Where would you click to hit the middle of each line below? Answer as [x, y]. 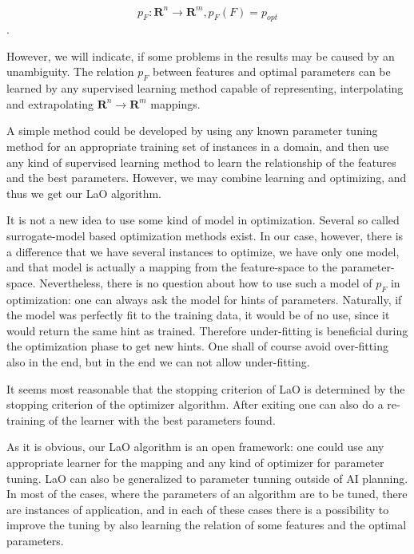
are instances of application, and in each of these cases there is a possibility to [198, 509]
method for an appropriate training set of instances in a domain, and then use [198, 146]
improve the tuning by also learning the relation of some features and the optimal [207, 525]
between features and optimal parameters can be [271, 71]
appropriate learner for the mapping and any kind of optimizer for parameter [195, 462]
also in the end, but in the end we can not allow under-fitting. [158, 361]
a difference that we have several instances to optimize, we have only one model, [203, 251]
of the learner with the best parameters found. [162, 419]
